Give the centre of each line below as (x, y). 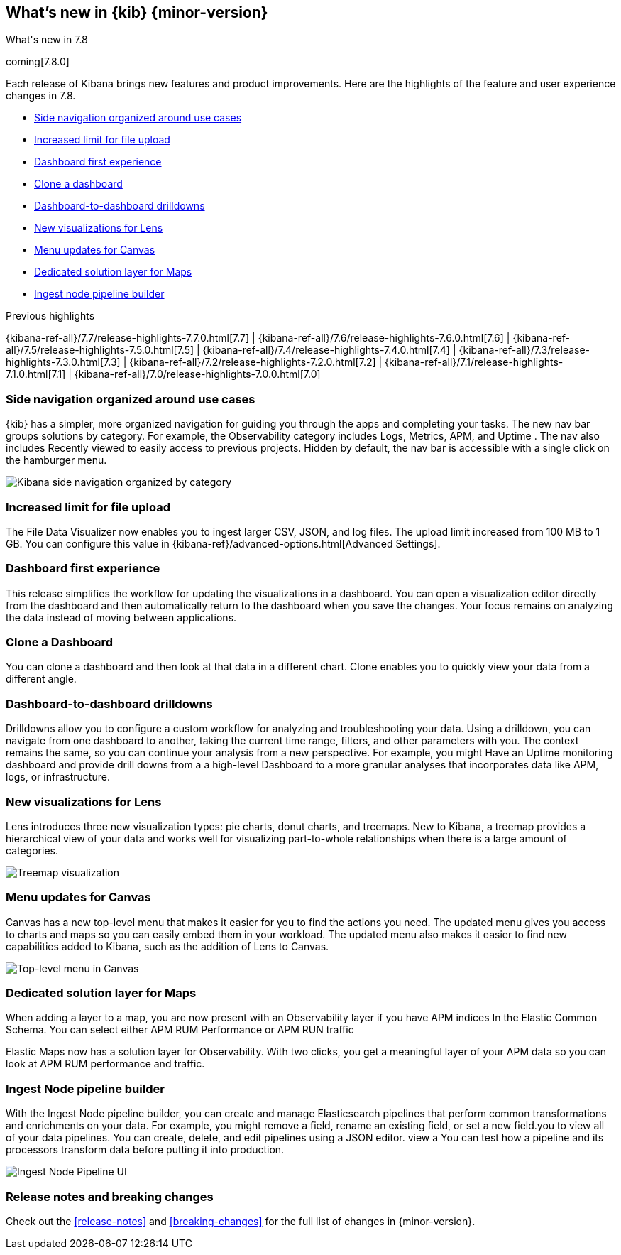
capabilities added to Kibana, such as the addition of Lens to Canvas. (167, 946)
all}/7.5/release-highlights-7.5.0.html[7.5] (100, 350)
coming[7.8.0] (38, 62)
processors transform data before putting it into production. (145, 1150)
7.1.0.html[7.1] (36, 374)
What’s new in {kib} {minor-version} (137, 12)
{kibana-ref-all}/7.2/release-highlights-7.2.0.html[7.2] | (256, 362)
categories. (32, 850)
